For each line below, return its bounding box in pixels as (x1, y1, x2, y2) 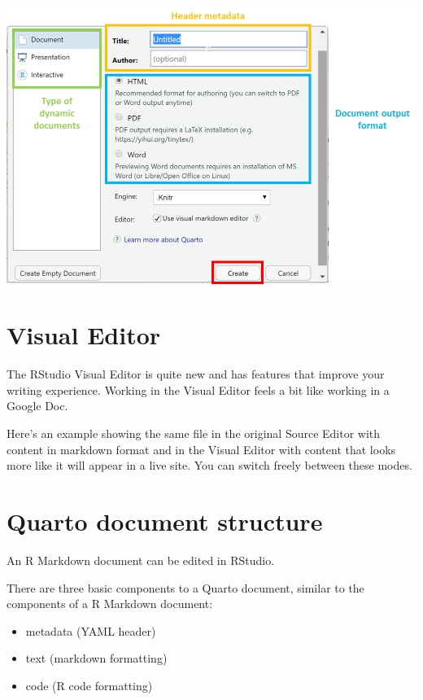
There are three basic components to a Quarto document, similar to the (7, 579, 364, 596)
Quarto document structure (7, 504, 323, 537)
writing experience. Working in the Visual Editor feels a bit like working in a (7, 381, 390, 398)
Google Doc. (7, 397, 68, 414)
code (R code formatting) (25, 676, 153, 693)
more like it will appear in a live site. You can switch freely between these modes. (7, 457, 412, 474)
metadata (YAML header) (25, 622, 156, 639)
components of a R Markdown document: (7, 595, 213, 612)
